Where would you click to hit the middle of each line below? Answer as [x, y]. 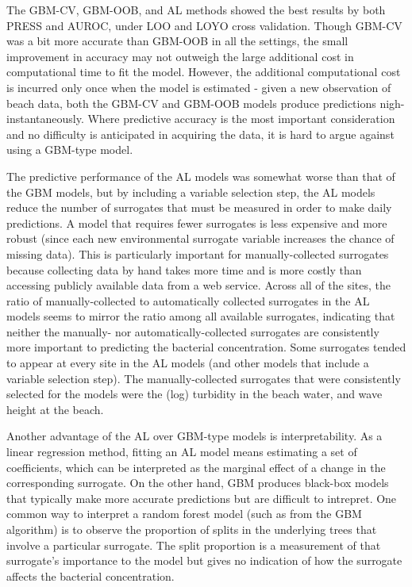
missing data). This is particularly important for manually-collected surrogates [198, 253]
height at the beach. [55, 409]
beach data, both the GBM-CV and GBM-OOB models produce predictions [191, 103]
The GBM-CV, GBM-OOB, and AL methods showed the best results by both [196, 10]
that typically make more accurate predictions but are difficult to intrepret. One [202, 498]
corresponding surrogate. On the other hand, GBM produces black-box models [198, 483]
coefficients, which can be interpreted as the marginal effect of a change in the [196, 467]
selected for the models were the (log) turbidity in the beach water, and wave [194, 394]
